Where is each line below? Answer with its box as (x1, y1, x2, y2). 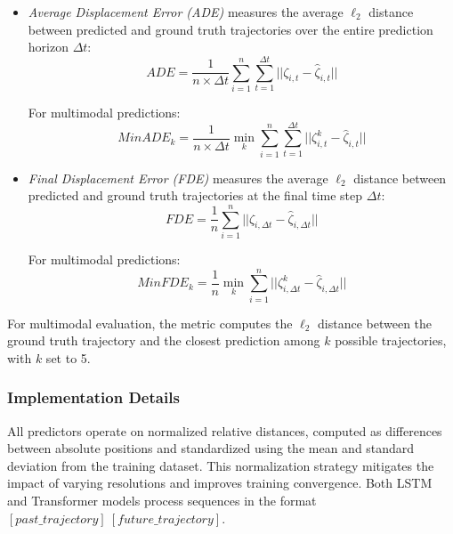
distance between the (318, 313, 433, 332)
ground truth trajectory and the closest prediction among (7, 331, 320, 350)
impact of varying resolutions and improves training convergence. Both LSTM (7, 473, 433, 492)
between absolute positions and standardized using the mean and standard (7, 439, 415, 457)
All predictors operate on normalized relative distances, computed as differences (7, 421, 442, 440)
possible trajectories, (335, 331, 447, 350)
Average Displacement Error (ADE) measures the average (28, 3, 344, 20)
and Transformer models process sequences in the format (7, 491, 317, 510)
